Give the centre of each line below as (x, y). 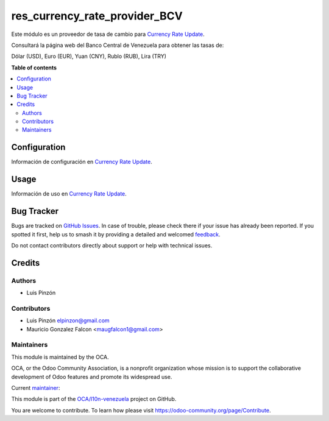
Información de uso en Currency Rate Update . (69, 194)
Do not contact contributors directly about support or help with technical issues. (112, 245)
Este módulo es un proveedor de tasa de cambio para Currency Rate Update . (108, 34)
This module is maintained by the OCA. (60, 357)
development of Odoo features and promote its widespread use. (92, 377)
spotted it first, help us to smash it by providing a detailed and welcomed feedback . (116, 234)
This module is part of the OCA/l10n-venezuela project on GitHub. (94, 399)
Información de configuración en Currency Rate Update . (82, 162)
